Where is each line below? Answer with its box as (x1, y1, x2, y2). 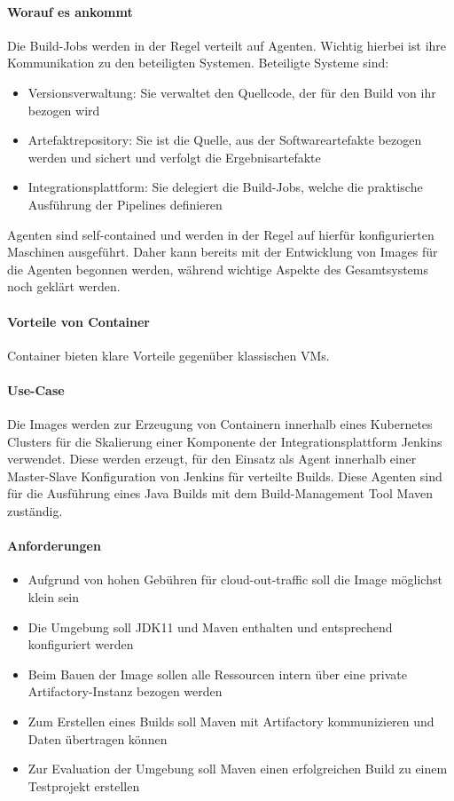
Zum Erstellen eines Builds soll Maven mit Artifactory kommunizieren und (27, 712, 434, 731)
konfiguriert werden (27, 635, 134, 654)
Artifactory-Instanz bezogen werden (27, 682, 223, 701)
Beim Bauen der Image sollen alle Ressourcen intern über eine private (27, 664, 407, 683)
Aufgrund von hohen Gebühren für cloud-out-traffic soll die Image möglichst (27, 570, 442, 589)
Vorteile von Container (7, 312, 150, 330)
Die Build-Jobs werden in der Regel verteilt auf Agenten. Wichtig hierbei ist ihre (7, 36, 447, 54)
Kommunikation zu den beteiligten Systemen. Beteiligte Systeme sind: (7, 53, 389, 72)
